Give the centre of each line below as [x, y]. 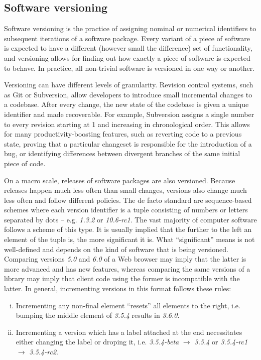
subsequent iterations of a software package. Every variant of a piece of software [127, 38]
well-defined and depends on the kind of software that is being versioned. [116, 249]
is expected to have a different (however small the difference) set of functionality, [128, 48]
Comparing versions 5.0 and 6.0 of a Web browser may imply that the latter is [125, 259]
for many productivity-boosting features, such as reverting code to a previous [123, 134]
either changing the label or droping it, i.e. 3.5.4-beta [97, 342]
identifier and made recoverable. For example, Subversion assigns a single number [129, 114]
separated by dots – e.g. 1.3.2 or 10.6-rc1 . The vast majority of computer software [130, 219]
